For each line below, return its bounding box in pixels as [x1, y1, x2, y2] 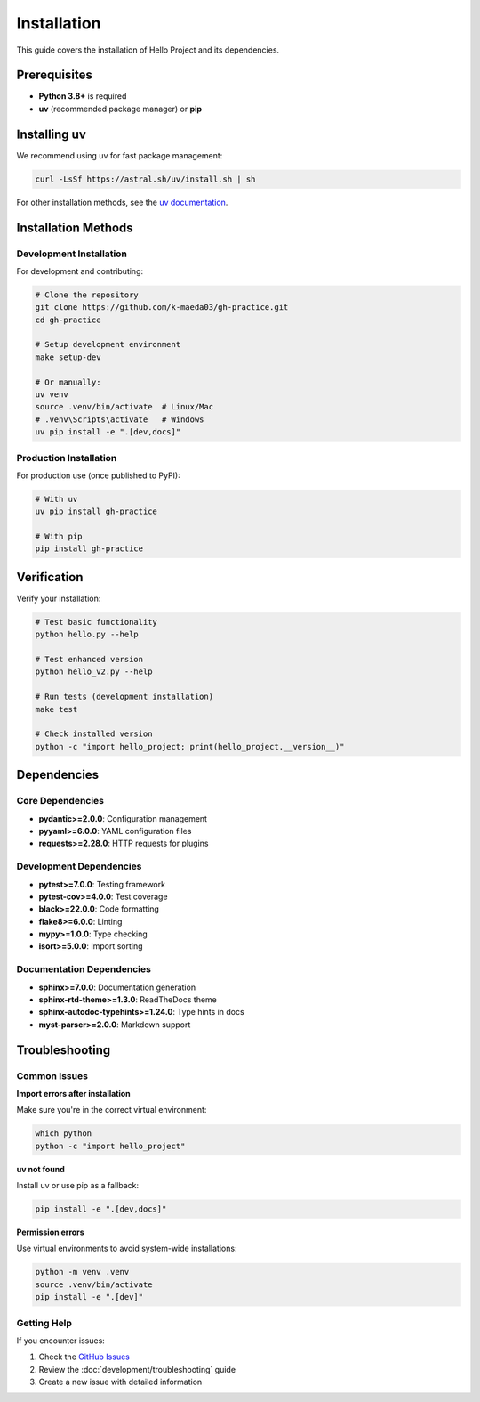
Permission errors [16, 1227, 84, 1237]
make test [35, 704, 78, 714]
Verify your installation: [16, 593, 101, 604]
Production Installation [16, 451, 117, 464]
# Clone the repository [35, 289, 140, 300]
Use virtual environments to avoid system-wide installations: [16, 1243, 237, 1254]
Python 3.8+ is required [38, 91, 127, 101]
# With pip [35, 531, 83, 542]
